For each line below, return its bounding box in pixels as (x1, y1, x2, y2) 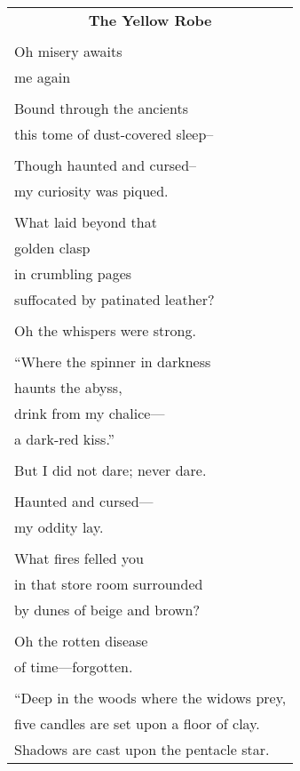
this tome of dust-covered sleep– (14, 124, 214, 144)
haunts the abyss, (14, 377, 122, 398)
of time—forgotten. (14, 656, 133, 677)
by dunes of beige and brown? (14, 599, 201, 620)
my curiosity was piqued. (14, 181, 169, 201)
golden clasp (14, 237, 91, 258)
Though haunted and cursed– (14, 155, 197, 175)
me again (14, 67, 71, 87)
